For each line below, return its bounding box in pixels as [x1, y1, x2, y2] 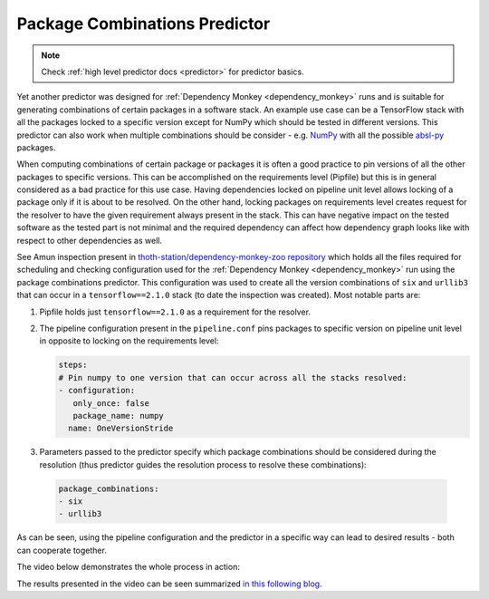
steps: [58, 360, 88, 371]
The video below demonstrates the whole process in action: [16, 562, 240, 573]
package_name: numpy [72, 411, 165, 420]
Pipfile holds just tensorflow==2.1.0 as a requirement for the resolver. [39, 306, 312, 317]
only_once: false [72, 398, 149, 408]
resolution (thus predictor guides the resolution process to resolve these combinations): [39, 459, 367, 470]
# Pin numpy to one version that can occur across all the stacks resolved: [58, 372, 407, 382]
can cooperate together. [16, 545, 108, 556]
